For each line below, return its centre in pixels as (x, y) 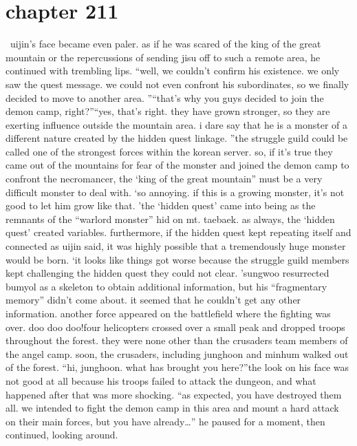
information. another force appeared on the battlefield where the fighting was (168, 313)
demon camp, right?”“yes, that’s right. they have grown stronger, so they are (168, 111)
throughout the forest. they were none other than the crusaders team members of (177, 340)
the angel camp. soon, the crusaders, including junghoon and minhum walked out (177, 353)
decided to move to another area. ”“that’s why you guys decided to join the (165, 97)
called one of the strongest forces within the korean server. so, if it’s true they (169, 151)
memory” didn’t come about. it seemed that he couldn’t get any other (153, 300)
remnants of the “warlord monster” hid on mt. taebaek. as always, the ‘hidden (170, 219)
